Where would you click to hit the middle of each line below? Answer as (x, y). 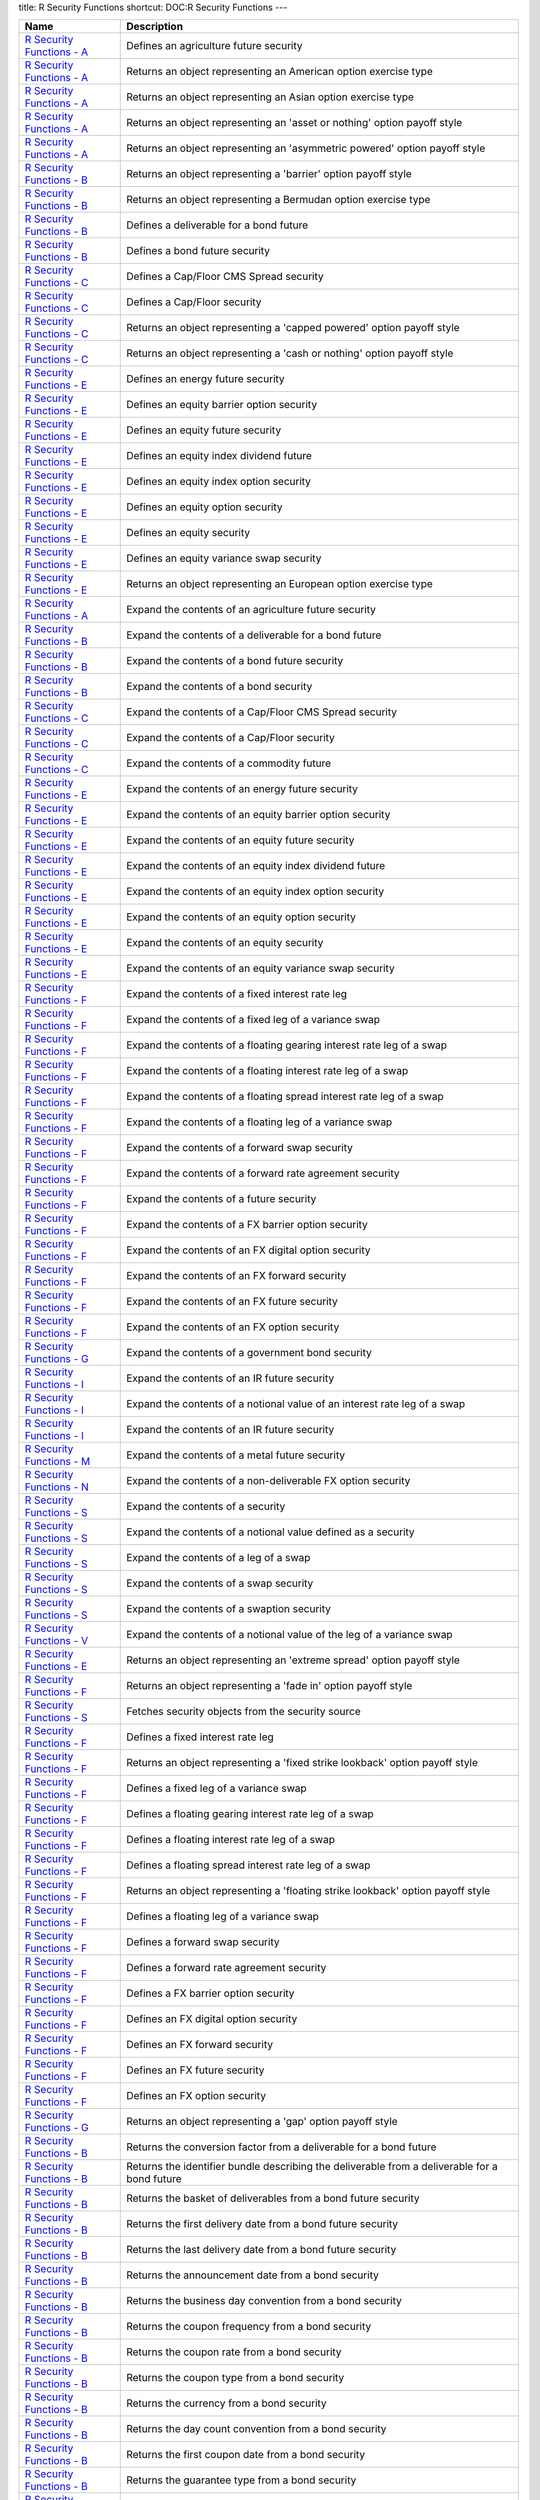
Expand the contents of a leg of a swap (218, 1558)
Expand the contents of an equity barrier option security (258, 815)
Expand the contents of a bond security (219, 687)
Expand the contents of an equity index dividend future (256, 866)
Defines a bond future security (198, 251)
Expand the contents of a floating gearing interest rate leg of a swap (287, 1045)
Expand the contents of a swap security (220, 1583)
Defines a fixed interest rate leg (200, 1737)
